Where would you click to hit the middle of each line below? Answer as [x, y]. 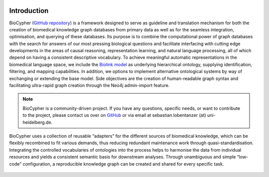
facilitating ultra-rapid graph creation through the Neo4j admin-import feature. [89, 86]
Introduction [29, 11]
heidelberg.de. [38, 122]
